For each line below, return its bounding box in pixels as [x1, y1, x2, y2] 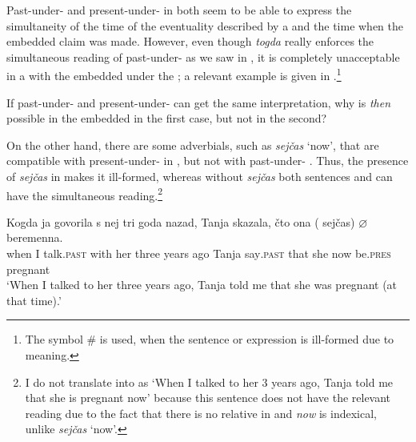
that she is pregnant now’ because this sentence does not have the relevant [25, 389, 391, 406]
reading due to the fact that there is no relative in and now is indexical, [25, 404, 377, 421]
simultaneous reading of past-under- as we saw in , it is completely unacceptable [6, 48, 400, 65]
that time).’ [6, 291, 62, 308]
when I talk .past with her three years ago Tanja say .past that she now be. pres [6, 245, 391, 262]
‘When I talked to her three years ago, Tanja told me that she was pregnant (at [6, 276, 398, 293]
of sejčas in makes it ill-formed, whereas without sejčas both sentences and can [6, 168, 393, 184]
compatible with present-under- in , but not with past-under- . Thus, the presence [6, 152, 409, 169]
